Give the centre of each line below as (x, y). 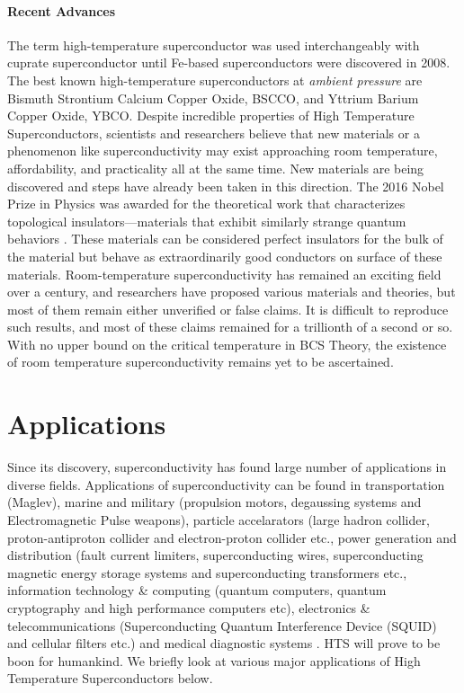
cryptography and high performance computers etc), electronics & (189, 607)
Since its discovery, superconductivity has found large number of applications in (227, 467)
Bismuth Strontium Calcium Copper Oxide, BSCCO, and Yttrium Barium (213, 98)
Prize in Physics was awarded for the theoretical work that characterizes (206, 204)
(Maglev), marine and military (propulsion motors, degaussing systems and (214, 502)
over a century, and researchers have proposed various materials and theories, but (232, 292)
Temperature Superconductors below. (110, 678)
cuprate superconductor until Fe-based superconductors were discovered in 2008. (229, 62)
